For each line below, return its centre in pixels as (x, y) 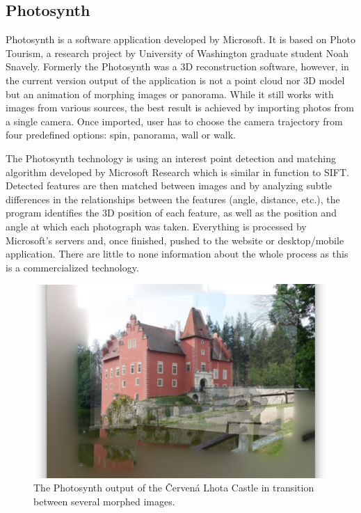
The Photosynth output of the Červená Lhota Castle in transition (174, 488)
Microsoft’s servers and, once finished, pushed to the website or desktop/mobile (175, 240)
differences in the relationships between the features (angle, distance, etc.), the (173, 199)
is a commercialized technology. (72, 267)
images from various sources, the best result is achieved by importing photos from (180, 108)
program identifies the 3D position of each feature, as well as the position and (171, 213)
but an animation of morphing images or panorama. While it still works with (170, 94)
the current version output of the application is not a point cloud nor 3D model (175, 80)
